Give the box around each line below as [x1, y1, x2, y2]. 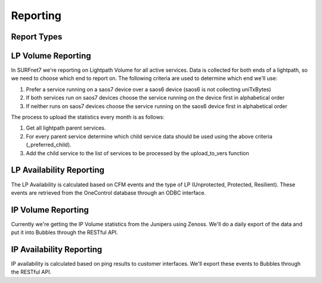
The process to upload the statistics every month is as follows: [11, 113, 165, 121]
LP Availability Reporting [11, 165, 104, 176]
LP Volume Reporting [11, 51, 91, 61]
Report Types [11, 32, 63, 42]
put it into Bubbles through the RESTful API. [11, 229, 119, 236]
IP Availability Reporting [11, 245, 103, 254]
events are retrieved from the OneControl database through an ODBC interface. [11, 189, 206, 196]
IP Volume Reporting [11, 205, 89, 215]
